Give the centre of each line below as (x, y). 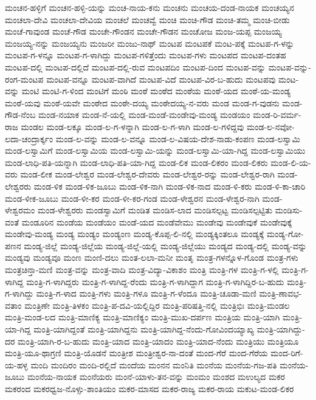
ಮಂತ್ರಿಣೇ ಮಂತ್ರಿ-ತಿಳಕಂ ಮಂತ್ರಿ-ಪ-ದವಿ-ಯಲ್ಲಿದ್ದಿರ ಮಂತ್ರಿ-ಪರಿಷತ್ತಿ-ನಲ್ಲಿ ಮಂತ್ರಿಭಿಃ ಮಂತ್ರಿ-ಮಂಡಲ (157, 305)
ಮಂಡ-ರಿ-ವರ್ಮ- (277, 115)
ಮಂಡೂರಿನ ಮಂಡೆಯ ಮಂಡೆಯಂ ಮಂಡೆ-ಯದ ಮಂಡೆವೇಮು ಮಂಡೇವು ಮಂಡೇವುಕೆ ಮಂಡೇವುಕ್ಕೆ (157, 222)
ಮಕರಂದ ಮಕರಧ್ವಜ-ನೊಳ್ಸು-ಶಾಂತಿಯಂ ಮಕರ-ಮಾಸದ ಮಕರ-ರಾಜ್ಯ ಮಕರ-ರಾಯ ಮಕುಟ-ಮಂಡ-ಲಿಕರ (149, 388)
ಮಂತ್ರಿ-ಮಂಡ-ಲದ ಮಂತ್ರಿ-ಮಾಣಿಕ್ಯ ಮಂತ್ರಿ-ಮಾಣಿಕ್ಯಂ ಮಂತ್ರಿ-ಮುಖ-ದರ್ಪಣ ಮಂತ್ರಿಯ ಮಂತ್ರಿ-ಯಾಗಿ (143, 317)
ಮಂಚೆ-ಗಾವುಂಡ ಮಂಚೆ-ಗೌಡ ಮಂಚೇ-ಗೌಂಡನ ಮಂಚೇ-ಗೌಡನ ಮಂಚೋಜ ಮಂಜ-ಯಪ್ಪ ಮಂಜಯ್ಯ (143, 31)
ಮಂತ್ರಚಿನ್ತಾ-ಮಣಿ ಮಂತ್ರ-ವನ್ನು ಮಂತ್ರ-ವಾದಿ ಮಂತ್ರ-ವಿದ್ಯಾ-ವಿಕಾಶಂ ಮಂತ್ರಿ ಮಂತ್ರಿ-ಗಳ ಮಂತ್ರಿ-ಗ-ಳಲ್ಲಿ (142, 270)
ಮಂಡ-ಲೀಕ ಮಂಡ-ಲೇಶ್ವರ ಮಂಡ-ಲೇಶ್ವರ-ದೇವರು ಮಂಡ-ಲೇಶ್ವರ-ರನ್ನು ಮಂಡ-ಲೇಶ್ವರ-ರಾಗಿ (147, 174)
